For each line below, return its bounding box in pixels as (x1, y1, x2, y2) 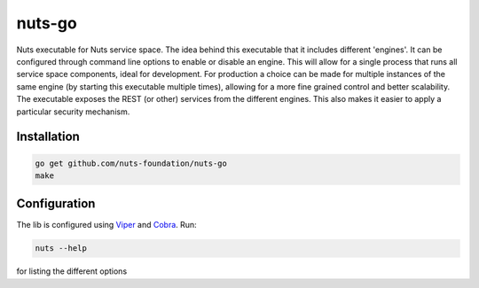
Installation (16, 129, 80, 144)
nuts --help (35, 244, 88, 253)
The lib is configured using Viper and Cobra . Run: (16, 220, 197, 230)
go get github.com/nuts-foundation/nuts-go (35, 158, 228, 168)
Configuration (16, 196, 96, 212)
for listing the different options (16, 266, 128, 276)
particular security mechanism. (16, 106, 130, 117)
